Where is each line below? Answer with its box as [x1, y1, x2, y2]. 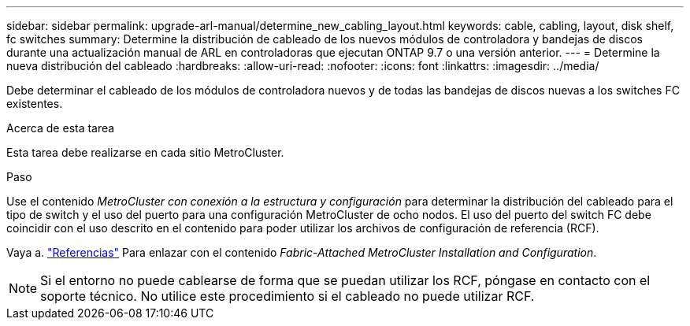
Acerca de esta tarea [6, 121, 115, 135]
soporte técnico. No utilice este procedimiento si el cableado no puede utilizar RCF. [40, 288, 535, 304]
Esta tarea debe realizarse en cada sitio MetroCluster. [6, 146, 284, 159]
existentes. [6, 97, 63, 110]
